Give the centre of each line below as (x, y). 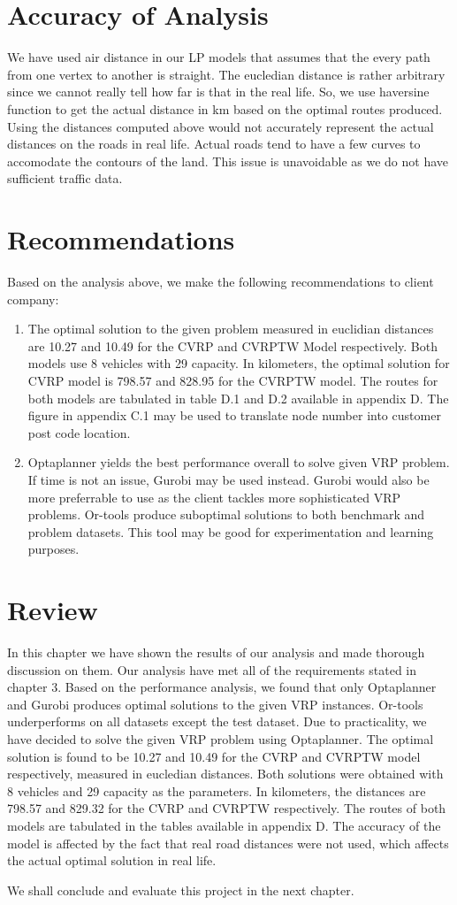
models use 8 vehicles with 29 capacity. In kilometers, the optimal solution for (239, 363)
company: (33, 299)
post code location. (79, 432)
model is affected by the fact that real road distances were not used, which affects (228, 843)
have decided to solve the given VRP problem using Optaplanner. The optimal (221, 739)
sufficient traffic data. (65, 178)
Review (53, 610)
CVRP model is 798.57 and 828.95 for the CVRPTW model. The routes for (233, 380)
